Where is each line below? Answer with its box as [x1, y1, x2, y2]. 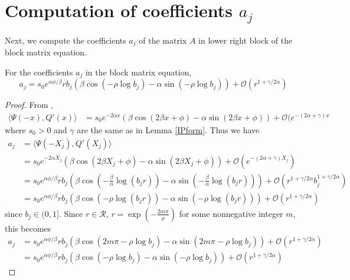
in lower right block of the [198, 34, 293, 46]
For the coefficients [5, 65, 73, 78]
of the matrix [139, 34, 187, 46]
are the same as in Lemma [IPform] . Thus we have [77, 123, 260, 136]
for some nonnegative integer [179, 207, 283, 219]
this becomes [5, 222, 51, 234]
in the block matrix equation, [85, 65, 192, 78]
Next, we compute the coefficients [5, 34, 126, 46]
